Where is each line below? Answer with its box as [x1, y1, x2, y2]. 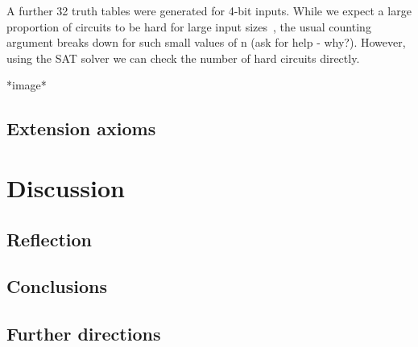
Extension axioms [6, 116, 156, 141]
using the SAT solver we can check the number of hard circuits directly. [6, 49, 360, 66]
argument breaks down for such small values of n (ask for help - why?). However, [6, 34, 406, 51]
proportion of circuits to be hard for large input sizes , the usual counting [6, 18, 371, 35]
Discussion [6, 171, 125, 204]
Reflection [6, 226, 92, 251]
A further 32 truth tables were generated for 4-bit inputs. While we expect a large [6, 2, 412, 19]
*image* [6, 76, 47, 93]
